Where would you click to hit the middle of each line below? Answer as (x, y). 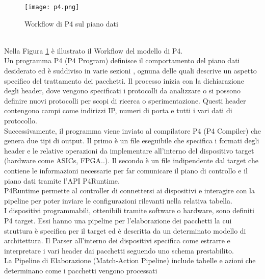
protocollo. (21, 120)
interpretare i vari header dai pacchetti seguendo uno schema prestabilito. (119, 250)
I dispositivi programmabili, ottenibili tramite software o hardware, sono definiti (129, 210)
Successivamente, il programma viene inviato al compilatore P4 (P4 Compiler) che (132, 130)
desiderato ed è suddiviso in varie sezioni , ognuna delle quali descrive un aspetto (130, 71)
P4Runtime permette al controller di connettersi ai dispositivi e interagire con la (130, 191)
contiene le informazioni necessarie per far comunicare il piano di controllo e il (126, 170)
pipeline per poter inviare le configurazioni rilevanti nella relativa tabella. (118, 200)
